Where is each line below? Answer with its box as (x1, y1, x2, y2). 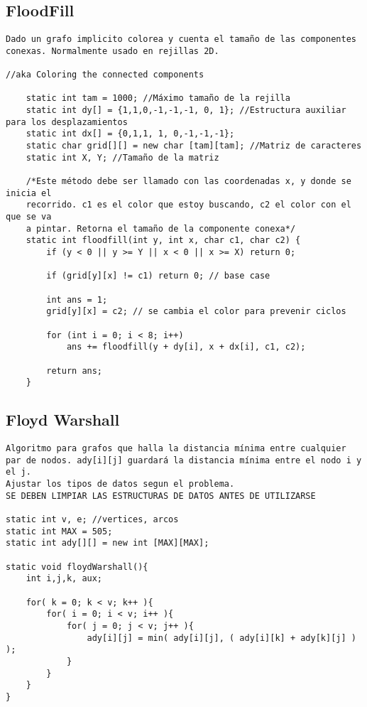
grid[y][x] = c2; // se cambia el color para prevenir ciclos (46, 306, 346, 317)
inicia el (6, 188, 52, 198)
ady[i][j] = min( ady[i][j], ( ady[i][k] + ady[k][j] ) (87, 632, 356, 643)
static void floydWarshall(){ (6, 561, 148, 572)
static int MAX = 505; (6, 526, 113, 536)
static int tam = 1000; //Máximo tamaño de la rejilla (26, 93, 290, 104)
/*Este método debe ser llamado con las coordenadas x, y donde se (26, 176, 351, 187)
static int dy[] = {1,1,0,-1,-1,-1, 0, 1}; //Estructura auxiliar (26, 105, 346, 116)
